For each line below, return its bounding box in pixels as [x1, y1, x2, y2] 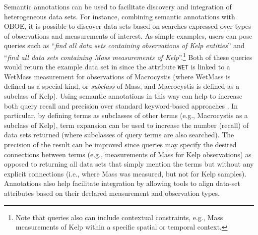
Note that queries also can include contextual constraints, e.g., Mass [15, 212, 223, 222]
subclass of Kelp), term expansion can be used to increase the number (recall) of [4, 119, 249, 130]
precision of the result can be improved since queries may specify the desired [4, 139, 237, 150]
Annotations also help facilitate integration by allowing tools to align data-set [4, 178, 240, 188]
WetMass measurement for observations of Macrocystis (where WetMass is [4, 71, 231, 81]
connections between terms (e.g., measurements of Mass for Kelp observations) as [4, 149, 252, 159]
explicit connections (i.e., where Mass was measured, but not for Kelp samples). [4, 168, 247, 178]
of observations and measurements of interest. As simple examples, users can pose [4, 30, 253, 41]
